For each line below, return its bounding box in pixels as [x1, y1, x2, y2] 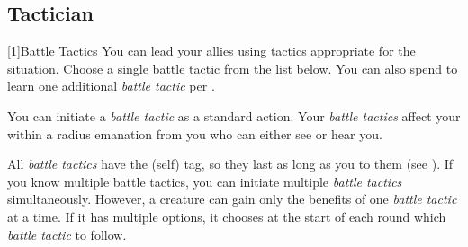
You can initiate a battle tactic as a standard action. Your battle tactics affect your [7, 106, 461, 125]
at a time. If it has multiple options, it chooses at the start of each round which [7, 207, 446, 225]
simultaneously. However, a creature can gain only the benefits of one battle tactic [7, 190, 457, 208]
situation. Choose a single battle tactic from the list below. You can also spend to [7, 58, 458, 77]
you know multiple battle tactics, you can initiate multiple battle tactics [7, 172, 402, 190]
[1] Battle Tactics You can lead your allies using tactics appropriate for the [7, 41, 416, 60]
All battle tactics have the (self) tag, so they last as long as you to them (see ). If [7, 154, 454, 173]
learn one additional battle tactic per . [7, 76, 215, 95]
